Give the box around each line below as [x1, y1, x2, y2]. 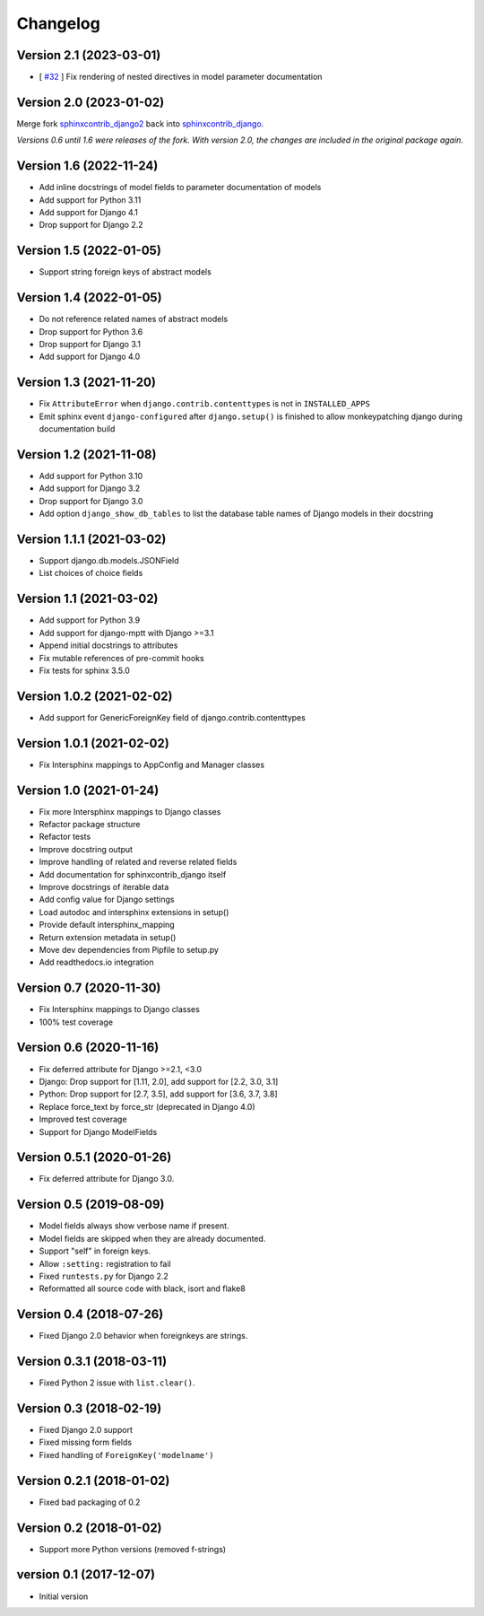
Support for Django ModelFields [39, 1126, 158, 1137]
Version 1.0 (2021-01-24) [16, 782, 160, 798]
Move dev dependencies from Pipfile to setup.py [39, 944, 220, 955]
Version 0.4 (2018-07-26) [16, 1306, 164, 1323]
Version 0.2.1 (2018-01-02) [16, 1472, 170, 1489]
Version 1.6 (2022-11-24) [16, 158, 159, 174]
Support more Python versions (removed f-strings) [39, 1543, 227, 1554]
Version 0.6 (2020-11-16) [16, 1040, 160, 1055]
